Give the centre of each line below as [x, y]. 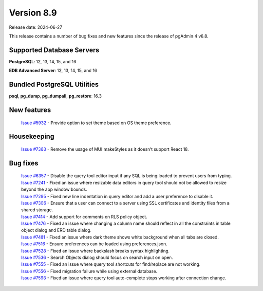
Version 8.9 [33, 13]
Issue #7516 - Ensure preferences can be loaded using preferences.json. [94, 244]
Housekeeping [32, 136]
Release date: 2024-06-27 [36, 27]
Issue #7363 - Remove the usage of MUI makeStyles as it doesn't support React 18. [105, 149]
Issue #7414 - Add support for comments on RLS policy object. [84, 217]
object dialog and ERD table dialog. [56, 230]
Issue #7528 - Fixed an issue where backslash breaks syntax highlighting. [95, 251]
